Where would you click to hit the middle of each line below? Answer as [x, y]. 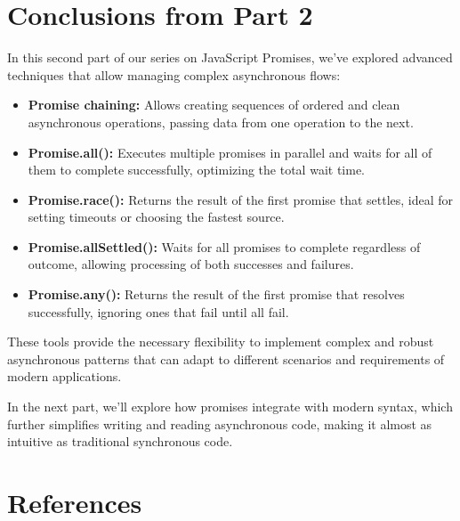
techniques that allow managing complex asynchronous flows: [174, 74]
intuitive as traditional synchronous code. [120, 441]
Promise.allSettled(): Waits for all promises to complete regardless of [224, 246]
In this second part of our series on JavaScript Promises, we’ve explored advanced [230, 57]
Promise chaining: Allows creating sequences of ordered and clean [214, 105]
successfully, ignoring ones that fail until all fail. [158, 311]
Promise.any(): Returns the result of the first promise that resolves [216, 294]
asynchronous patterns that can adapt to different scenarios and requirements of [226, 358]
